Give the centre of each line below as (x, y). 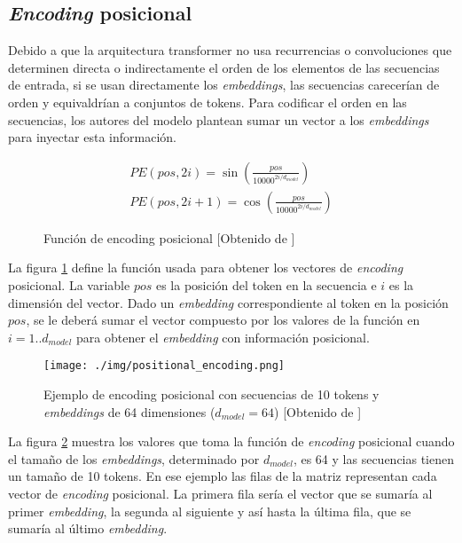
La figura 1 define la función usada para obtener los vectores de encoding (206, 268)
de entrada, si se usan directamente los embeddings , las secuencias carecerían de (224, 85)
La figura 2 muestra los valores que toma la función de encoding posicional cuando (231, 441)
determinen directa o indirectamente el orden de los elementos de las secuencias (224, 67)
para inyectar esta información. (92, 137)
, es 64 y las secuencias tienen (374, 458)
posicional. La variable (69, 285)
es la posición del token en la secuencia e (266, 285)
